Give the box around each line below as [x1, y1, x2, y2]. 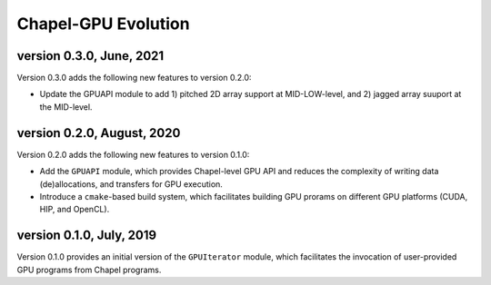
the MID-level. [39, 101, 93, 113]
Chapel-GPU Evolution [16, 14, 190, 34]
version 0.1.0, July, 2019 [16, 228, 157, 243]
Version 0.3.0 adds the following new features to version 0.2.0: [16, 73, 252, 84]
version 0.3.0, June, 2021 [16, 48, 165, 64]
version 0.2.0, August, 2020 [16, 125, 181, 141]
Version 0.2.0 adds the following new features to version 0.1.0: [16, 149, 250, 160]
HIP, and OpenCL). [39, 204, 110, 215]
